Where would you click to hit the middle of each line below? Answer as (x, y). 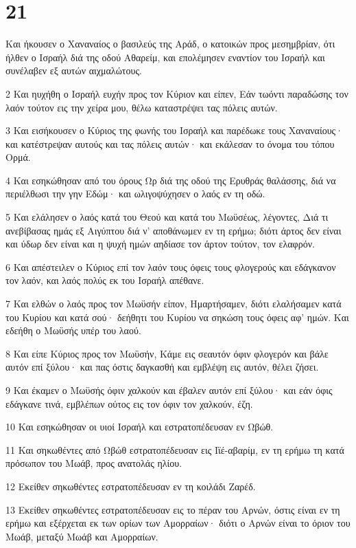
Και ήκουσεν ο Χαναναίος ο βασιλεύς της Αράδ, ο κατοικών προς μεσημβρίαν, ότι (170, 44)
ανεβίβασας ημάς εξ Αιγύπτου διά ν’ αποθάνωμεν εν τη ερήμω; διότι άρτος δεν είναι (174, 230)
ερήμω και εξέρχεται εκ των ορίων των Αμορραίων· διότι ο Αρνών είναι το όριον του (178, 523)
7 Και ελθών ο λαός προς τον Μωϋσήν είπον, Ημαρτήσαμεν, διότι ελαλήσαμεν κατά (174, 304)
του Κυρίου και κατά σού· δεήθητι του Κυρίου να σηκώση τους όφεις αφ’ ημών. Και (177, 317)
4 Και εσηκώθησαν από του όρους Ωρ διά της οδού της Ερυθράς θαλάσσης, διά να (171, 180)
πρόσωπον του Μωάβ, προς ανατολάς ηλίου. (94, 463)
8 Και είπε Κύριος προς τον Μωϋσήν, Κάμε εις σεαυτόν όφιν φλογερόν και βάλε (167, 353)
